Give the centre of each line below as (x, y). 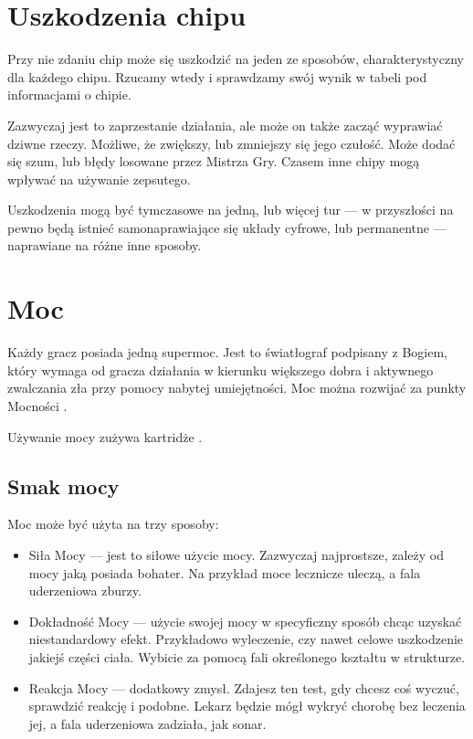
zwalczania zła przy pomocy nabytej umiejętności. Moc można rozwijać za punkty (237, 388)
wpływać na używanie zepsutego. (99, 179)
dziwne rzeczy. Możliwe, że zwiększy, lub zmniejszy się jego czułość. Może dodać (231, 143)
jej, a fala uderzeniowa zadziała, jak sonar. (147, 723)
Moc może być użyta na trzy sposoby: (113, 524)
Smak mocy (63, 486)
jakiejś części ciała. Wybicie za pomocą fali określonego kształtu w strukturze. (247, 656)
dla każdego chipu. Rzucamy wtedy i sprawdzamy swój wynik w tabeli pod (217, 76)
